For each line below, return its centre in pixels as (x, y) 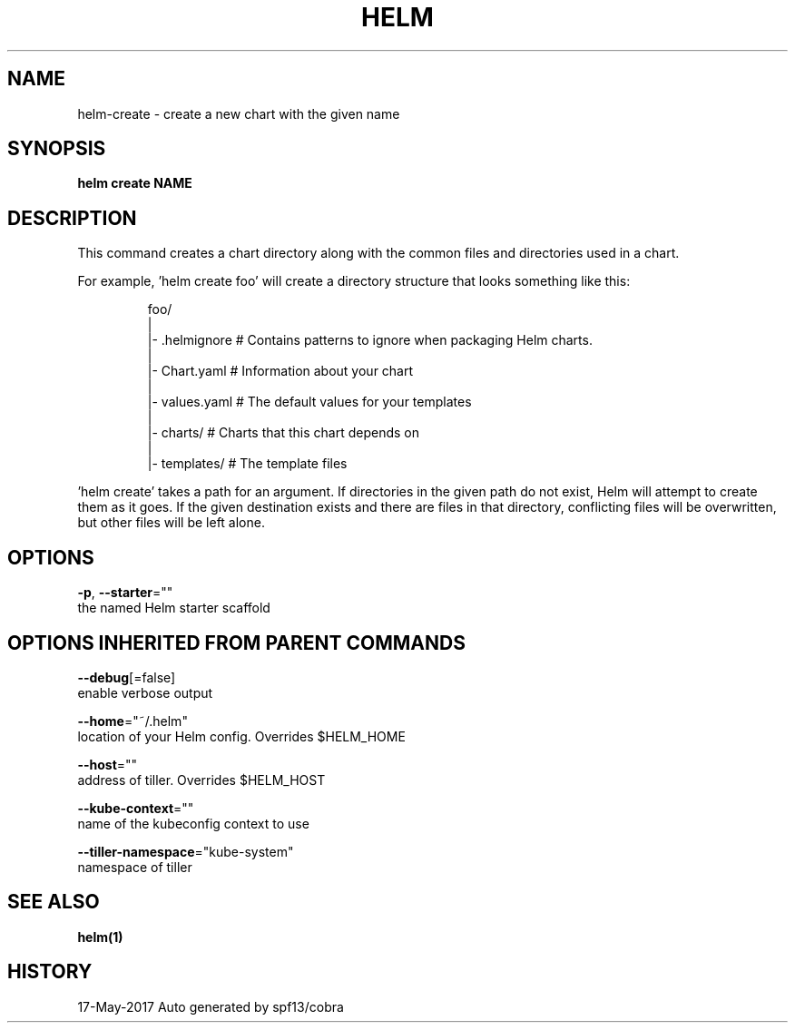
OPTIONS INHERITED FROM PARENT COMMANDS (236, 643)
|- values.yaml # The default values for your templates (309, 402)
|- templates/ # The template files (247, 464)
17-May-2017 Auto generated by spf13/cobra (211, 1006)
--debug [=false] (127, 677)
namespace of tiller (135, 867)
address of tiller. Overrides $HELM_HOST (201, 780)
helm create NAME (135, 183)
